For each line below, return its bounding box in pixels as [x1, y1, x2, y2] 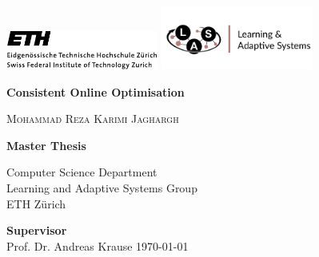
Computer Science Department [6, 164, 158, 180]
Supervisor [6, 222, 67, 239]
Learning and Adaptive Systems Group [6, 179, 197, 196]
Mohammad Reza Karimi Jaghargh [6, 110, 179, 127]
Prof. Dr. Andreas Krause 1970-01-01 [6, 237, 189, 254]
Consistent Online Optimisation [6, 83, 185, 100]
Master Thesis [6, 136, 86, 153]
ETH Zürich [6, 195, 66, 212]
